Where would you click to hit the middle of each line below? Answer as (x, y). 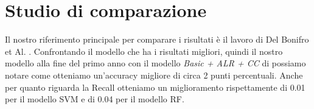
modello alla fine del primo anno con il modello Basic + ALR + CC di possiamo (155, 63)
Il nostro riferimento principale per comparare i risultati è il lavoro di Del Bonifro (157, 39)
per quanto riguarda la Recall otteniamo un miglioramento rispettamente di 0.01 (155, 87)
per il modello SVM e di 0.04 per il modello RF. (95, 99)
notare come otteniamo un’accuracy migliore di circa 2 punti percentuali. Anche (154, 75)
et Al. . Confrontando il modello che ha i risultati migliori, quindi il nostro (144, 51)
